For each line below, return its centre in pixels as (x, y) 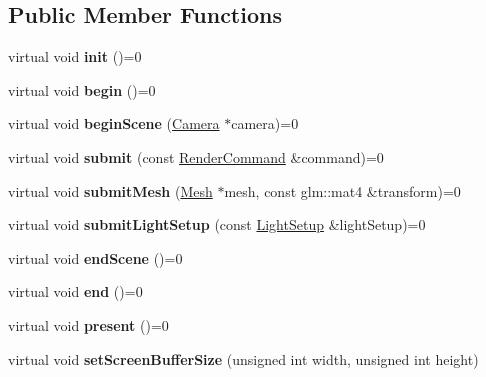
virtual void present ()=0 (88, 324)
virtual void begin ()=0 (82, 89)
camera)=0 (265, 123)
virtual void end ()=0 (75, 291)
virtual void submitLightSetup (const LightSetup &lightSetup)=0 (217, 224)
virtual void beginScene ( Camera (114, 123)
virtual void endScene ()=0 (95, 257)
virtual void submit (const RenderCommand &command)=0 (196, 156)
